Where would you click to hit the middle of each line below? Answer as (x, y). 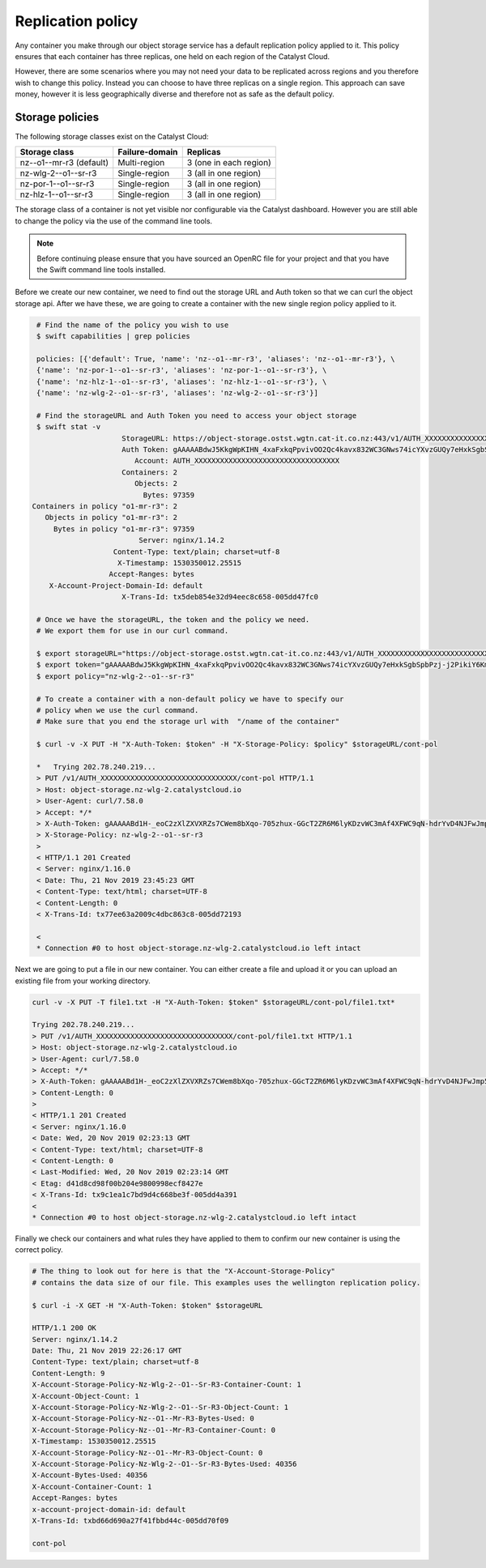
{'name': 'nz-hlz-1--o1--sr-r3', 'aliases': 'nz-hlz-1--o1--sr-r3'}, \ (182, 381)
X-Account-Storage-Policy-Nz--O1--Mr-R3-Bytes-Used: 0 (143, 1419)
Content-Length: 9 (68, 1373)
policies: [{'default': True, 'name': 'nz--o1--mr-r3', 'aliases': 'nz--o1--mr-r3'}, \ (216, 359)
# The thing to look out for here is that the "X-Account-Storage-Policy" (184, 1271)
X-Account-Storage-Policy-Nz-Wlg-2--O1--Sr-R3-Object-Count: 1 (160, 1408)
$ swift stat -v (69, 427)
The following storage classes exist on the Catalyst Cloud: (112, 137)
